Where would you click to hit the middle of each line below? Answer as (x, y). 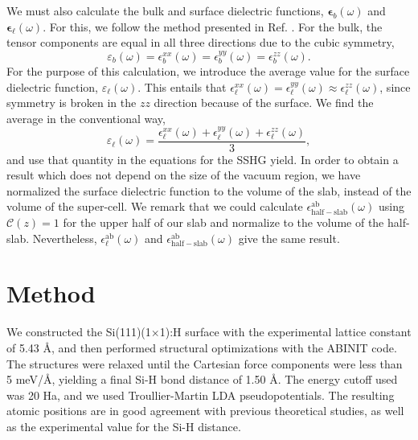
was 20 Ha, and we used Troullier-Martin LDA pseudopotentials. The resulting (201, 395)
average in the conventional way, (86, 118)
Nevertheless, (65, 238)
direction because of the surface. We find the (264, 103)
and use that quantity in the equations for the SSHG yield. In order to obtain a (203, 159)
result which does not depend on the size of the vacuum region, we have (184, 175)
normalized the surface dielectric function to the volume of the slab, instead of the (209, 190)
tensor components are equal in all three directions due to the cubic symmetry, (201, 42)
